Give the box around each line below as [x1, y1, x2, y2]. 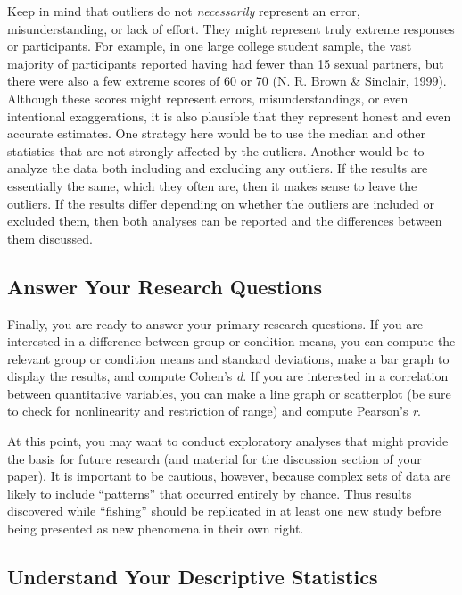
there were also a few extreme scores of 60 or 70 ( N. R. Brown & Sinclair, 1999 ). [7, 71, 447, 90]
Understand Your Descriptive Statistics [7, 563, 378, 591]
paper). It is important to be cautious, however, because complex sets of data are [7, 467, 451, 485]
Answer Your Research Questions [7, 272, 323, 300]
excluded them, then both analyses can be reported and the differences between [7, 211, 442, 230]
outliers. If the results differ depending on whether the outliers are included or [7, 194, 434, 212]
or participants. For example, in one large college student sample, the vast [7, 37, 412, 55]
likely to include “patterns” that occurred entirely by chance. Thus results [7, 483, 412, 502]
